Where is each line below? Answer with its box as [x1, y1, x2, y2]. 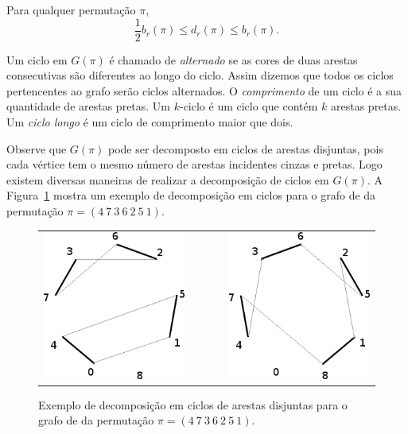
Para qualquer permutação [6, 2, 136, 17]
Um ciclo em [6, 51, 68, 68]
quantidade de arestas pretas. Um [6, 98, 171, 114]
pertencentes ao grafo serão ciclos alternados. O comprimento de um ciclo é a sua [6, 82, 402, 99]
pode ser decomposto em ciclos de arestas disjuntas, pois [107, 140, 383, 157]
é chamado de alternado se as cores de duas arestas [109, 51, 358, 68]
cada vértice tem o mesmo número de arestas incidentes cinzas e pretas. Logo [6, 156, 383, 172]
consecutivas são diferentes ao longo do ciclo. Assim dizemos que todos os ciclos [6, 67, 394, 83]
